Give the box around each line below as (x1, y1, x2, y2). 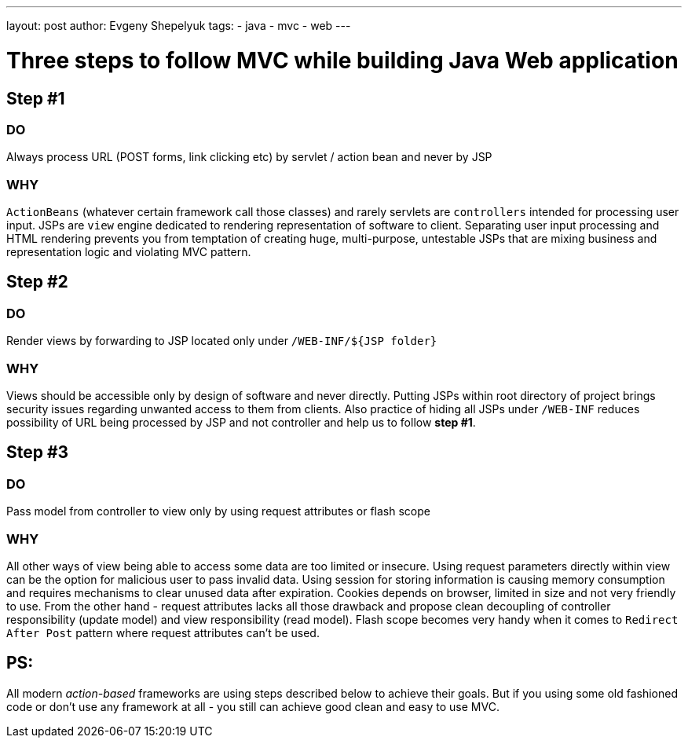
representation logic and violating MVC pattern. (6, 245, 251, 259)
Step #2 (6, 272, 68, 292)
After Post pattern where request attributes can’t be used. (6, 625, 320, 640)
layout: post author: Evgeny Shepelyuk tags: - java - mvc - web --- (6, 19, 351, 32)
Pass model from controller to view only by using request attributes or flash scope (6, 504, 430, 519)
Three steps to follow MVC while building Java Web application (6, 46, 679, 74)
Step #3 (6, 442, 69, 463)
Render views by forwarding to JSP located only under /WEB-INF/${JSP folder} (6, 334, 437, 348)
